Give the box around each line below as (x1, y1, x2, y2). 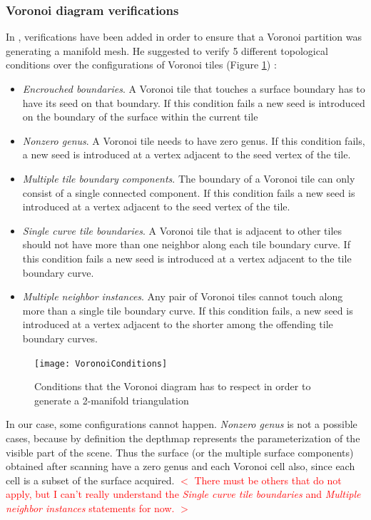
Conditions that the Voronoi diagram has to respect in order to (34, 379, 311, 394)
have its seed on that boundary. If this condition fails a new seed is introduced (22, 95, 365, 110)
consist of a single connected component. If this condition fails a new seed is (22, 185, 355, 200)
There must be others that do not (194, 472, 342, 487)
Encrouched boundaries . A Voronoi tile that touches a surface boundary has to (22, 81, 365, 96)
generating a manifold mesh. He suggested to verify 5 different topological (6, 43, 328, 58)
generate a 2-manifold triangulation (34, 392, 189, 407)
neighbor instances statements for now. (6, 500, 175, 515)
